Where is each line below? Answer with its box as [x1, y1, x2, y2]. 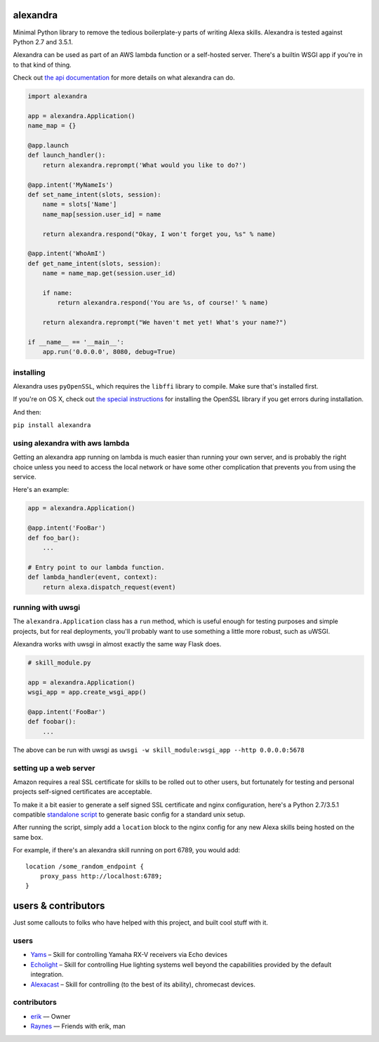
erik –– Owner [30, 1012, 71, 1020]
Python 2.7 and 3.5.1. [13, 37, 74, 46]
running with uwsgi [13, 602, 81, 612]
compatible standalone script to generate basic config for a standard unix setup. [13, 810, 246, 819]
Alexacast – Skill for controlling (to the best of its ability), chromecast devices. [30, 980, 255, 989]
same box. [13, 833, 44, 841]
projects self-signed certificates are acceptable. [13, 788, 152, 796]
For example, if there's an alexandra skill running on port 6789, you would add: [13, 846, 241, 854]
